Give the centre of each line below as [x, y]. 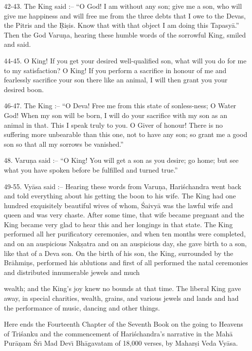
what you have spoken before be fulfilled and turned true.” [91, 169]
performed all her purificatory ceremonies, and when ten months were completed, [125, 234]
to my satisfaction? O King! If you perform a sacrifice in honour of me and [115, 70]
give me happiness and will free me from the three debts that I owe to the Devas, [125, 15]
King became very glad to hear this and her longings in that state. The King [118, 224]
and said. [18, 44]
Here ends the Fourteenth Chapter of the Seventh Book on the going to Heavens [124, 324]
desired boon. [24, 89]
